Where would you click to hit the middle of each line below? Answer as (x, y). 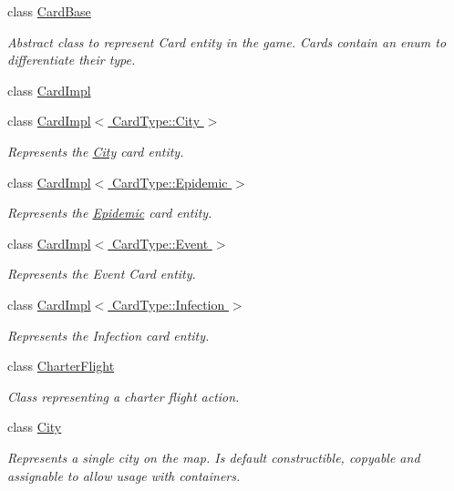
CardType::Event (160, 243)
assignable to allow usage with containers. (124, 475)
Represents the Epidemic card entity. (110, 213)
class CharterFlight (61, 366)
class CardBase (49, 11)
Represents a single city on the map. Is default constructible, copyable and (214, 457)
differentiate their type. (72, 60)
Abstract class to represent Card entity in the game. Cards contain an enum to (227, 41)
